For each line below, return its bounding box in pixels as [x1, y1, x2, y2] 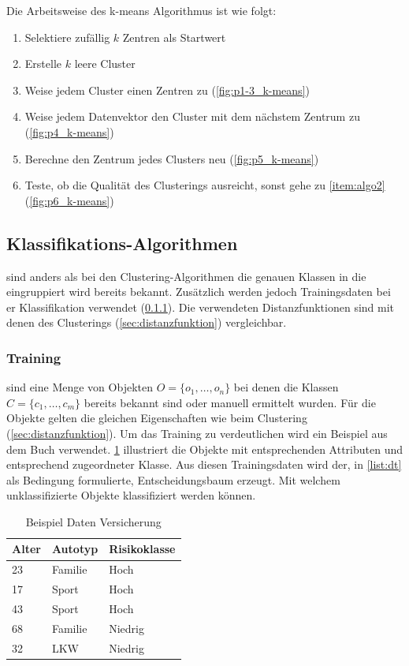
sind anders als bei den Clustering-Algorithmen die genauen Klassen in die [6, 268, 366, 284]
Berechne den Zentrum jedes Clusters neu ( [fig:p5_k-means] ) [24, 150, 319, 166]
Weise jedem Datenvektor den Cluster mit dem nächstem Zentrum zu [24, 108, 360, 125]
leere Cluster [74, 55, 136, 72]
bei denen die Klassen [233, 379, 339, 395]
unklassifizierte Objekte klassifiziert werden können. [6, 487, 256, 503]
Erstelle [24, 55, 61, 72]
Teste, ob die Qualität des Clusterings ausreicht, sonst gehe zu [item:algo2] [24, 177, 385, 193]
